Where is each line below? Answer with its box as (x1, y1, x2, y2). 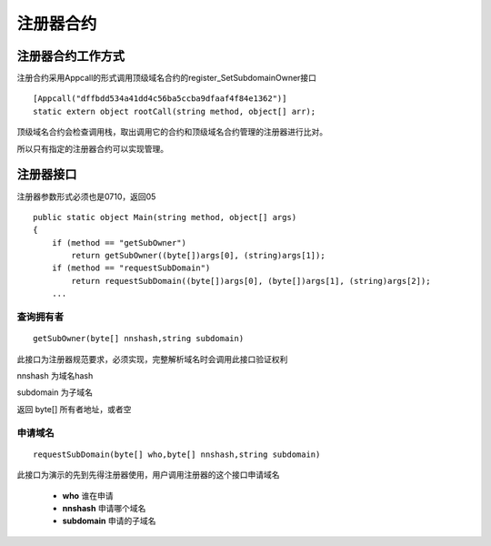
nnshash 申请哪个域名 (62, 502, 146, 513)
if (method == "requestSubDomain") (51, 263, 211, 273)
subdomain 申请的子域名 (62, 515, 156, 527)
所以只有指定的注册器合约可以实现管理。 (16, 143, 168, 154)
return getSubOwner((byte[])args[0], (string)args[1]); (71, 250, 326, 261)
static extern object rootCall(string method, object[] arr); (33, 106, 316, 116)
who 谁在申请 (62, 490, 114, 500)
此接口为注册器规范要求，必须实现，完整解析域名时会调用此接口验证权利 (16, 353, 288, 364)
